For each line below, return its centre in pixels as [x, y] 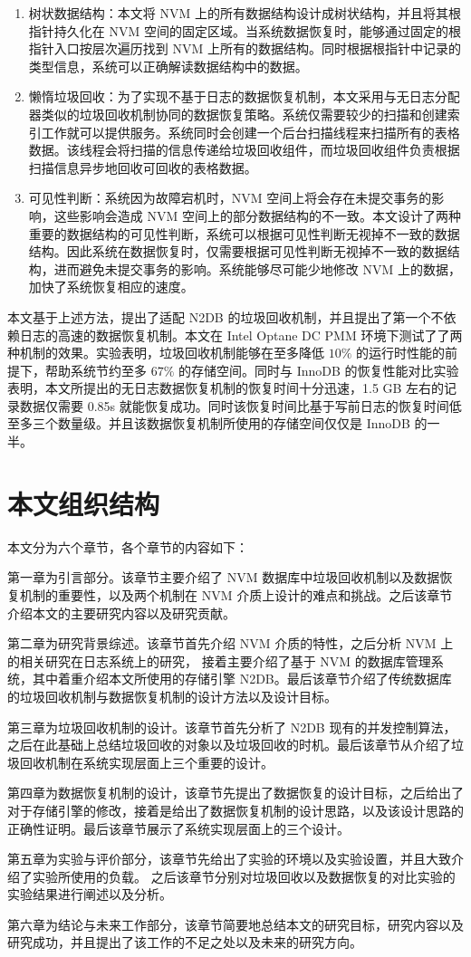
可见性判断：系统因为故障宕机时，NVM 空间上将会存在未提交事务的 [230, 198]
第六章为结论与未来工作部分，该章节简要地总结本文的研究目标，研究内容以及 [235, 924]
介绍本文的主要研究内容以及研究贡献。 [121, 612]
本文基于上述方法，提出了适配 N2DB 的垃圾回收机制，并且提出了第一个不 [226, 316]
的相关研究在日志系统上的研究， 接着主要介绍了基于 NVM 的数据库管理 [219, 660]
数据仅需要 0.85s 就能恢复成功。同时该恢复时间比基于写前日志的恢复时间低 [240, 405]
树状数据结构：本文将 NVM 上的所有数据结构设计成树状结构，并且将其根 [245, 13]
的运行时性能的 [401, 353]
